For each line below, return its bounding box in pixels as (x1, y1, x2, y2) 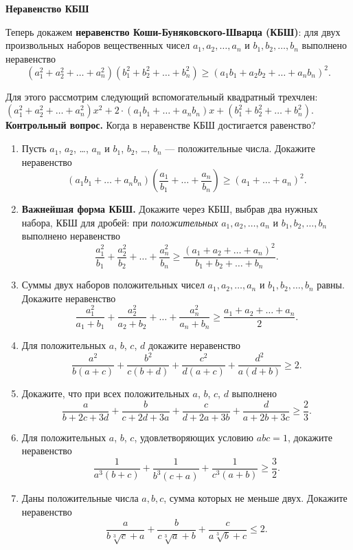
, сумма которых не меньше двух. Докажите (163, 491, 348, 505)
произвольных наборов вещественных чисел (5, 38, 190, 52)
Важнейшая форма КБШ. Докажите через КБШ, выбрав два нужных (21, 202, 318, 216)
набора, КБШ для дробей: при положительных (21, 215, 218, 229)
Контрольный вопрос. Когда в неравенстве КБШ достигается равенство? (5, 118, 316, 132)
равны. (317, 277, 345, 292)
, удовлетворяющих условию (134, 430, 254, 444)
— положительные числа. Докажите (165, 141, 315, 156)
